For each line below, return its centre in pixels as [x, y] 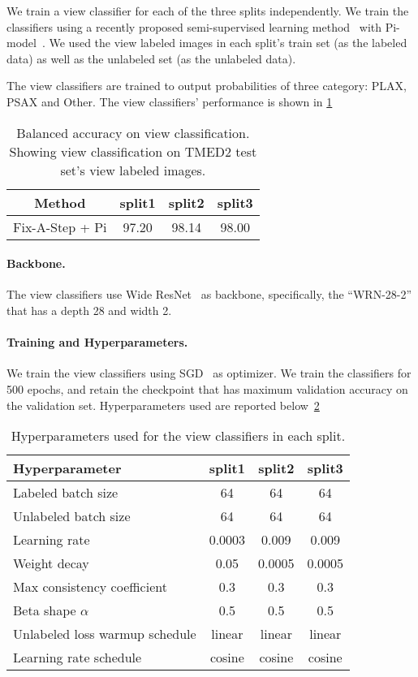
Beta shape [45, 610]
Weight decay [51, 563]
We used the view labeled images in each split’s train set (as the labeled [228, 43]
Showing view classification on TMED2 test [133, 151]
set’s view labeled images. [133, 170]
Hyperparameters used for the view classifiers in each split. [178, 436]
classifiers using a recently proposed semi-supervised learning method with [194, 26]
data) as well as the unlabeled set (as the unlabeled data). [151, 58]
